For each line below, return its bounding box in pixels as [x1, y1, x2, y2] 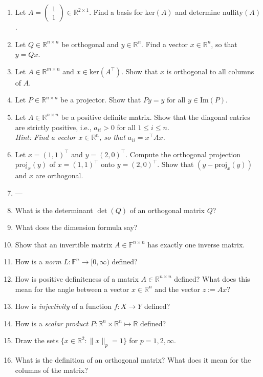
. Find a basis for [89, 7, 143, 17]
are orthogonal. [35, 170, 83, 181]
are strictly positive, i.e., [15, 121, 92, 132]
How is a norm [15, 256, 61, 267]
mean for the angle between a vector [15, 283, 129, 294]
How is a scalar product [15, 318, 89, 328]
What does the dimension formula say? [15, 222, 138, 233]
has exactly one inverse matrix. [147, 239, 245, 249]
